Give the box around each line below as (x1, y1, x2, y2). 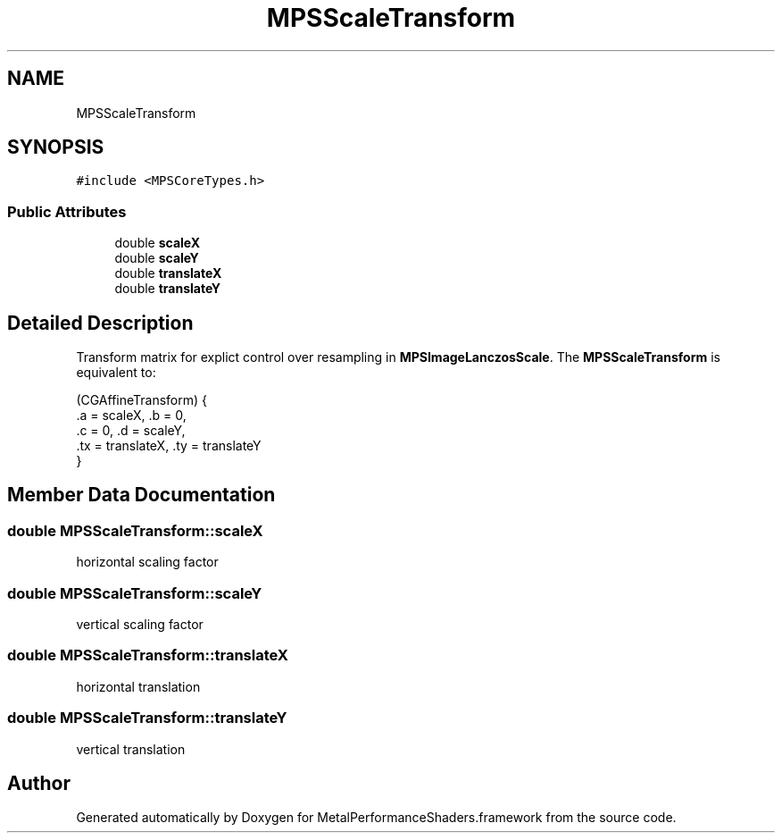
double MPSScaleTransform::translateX (7, 646, 288, 665)
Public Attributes (7, 202, 127, 221)
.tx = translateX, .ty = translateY (76, 438, 262, 454)
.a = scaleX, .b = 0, (76, 407, 187, 424)
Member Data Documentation (7, 483, 276, 507)
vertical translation (76, 741, 186, 757)
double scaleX (114, 235, 201, 251)
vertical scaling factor (76, 617, 204, 632)
